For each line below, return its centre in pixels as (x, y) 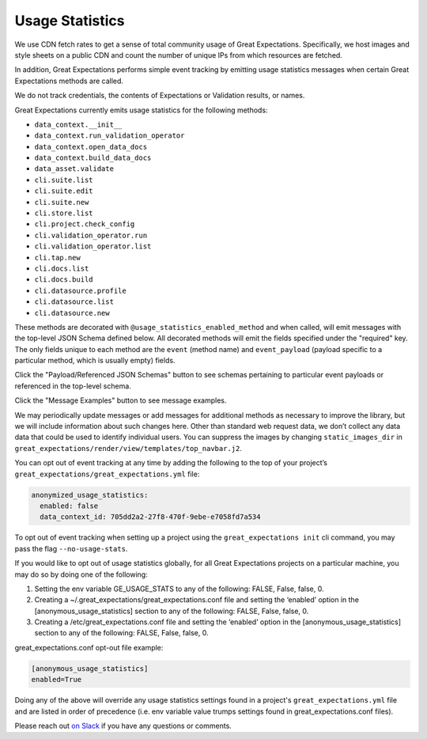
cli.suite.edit (64, 191)
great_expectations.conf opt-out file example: (89, 647)
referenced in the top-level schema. (73, 386)
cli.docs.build (64, 280)
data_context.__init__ (78, 124)
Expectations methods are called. (69, 81)
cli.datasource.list (74, 302)
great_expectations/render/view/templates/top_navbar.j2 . (128, 448)
